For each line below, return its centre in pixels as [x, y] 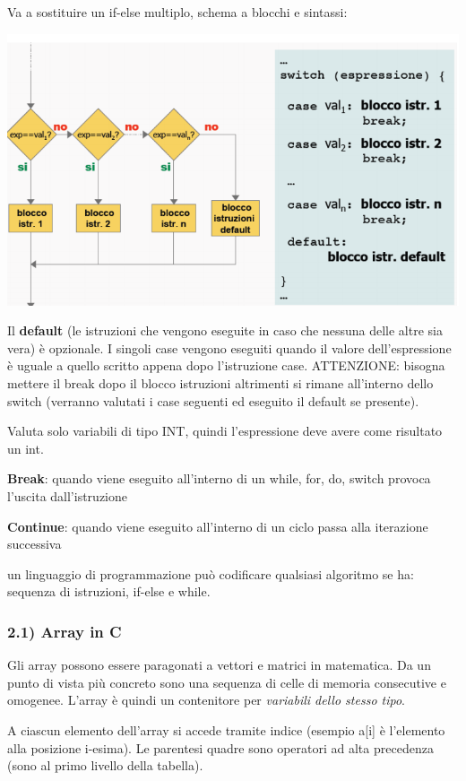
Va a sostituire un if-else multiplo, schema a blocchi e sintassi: [177, 12]
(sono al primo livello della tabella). [105, 765]
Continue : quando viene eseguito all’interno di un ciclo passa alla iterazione [218, 526]
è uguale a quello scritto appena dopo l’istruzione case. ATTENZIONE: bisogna [226, 365]
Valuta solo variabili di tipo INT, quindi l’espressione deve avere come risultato [225, 431]
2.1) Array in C [65, 631]
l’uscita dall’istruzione [67, 496]
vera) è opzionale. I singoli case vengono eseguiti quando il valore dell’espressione [229, 347]
